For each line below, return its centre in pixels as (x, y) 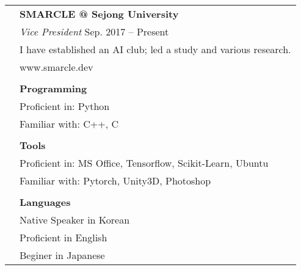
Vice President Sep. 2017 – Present (94, 31)
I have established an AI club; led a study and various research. (155, 49)
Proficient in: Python (65, 106)
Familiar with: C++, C (69, 124)
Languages (45, 202)
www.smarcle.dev (56, 67)
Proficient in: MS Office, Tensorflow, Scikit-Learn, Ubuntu (144, 163)
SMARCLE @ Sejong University (99, 14)
